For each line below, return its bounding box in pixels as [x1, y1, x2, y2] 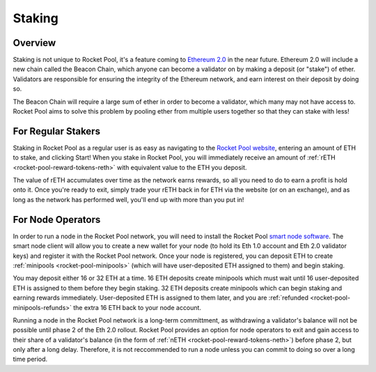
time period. [13, 355, 48, 364]
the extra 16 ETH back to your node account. [73, 303, 202, 311]
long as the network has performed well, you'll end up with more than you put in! [13, 195, 244, 203]
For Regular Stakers [13, 125, 101, 137]
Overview [13, 37, 56, 49]
